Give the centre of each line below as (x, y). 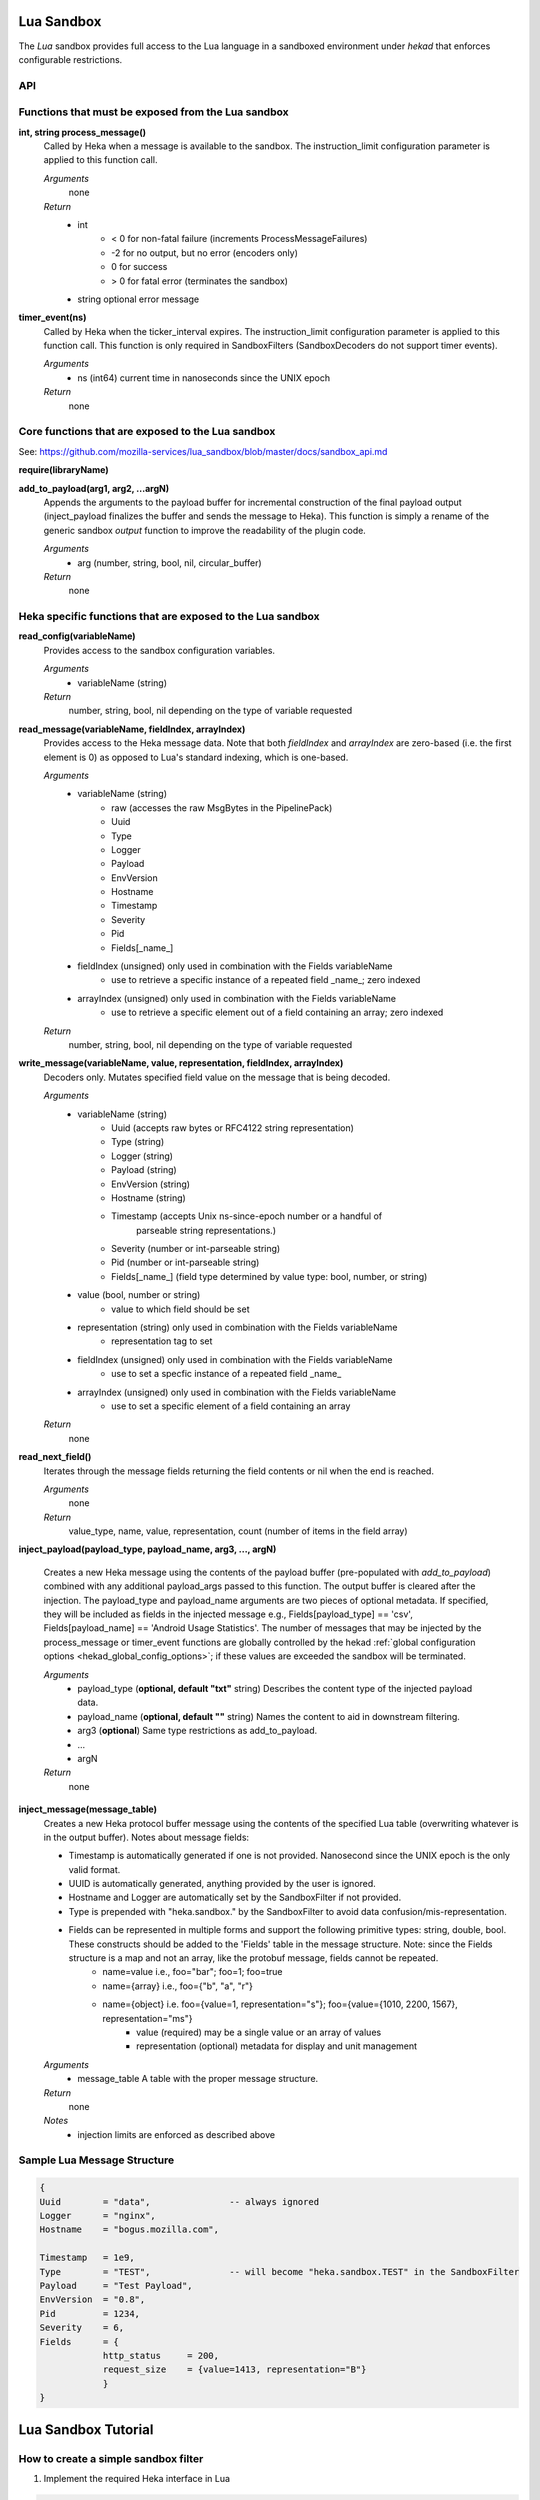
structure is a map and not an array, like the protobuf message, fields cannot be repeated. (253, 1958)
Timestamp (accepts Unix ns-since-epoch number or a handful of (247, 1216)
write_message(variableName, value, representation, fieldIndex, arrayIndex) (181, 1063)
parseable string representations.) (206, 1230)
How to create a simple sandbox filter (111, 2458)
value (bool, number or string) (139, 1295)
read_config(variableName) (77, 636)
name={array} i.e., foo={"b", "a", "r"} (178, 1986)
